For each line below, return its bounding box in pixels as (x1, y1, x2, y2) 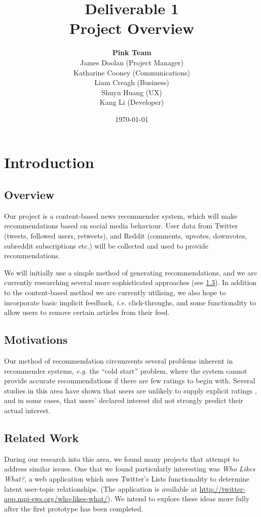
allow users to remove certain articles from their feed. (4, 307, 170, 317)
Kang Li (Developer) (99, 97, 164, 107)
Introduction (4, 152, 94, 173)
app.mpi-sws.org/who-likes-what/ (4, 493, 108, 504)
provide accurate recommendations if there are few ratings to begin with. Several (4, 375, 255, 386)
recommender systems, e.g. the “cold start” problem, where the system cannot (4, 365, 247, 376)
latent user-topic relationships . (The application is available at (4, 483, 198, 494)
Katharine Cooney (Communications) (73, 67, 190, 77)
